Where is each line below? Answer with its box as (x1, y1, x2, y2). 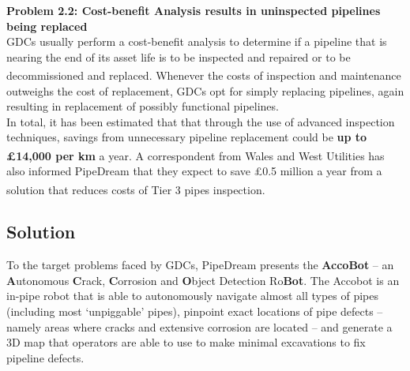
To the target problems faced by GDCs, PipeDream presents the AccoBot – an (6, 257, 394, 273)
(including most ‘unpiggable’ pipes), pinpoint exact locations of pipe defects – (6, 303, 383, 320)
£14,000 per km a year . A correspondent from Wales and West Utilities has (6, 147, 385, 163)
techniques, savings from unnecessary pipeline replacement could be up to (6, 129, 367, 145)
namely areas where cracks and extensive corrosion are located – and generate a (6, 318, 393, 335)
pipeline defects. (6, 349, 85, 365)
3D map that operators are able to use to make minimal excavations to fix (6, 334, 366, 350)
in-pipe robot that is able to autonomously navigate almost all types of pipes (6, 287, 379, 304)
